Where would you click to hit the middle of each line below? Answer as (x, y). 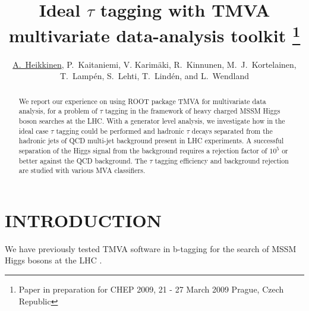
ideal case (34, 131)
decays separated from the (232, 131)
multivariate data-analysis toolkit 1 (154, 34)
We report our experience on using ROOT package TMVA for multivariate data (142, 101)
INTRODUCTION (83, 220)
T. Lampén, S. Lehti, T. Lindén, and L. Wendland (154, 76)
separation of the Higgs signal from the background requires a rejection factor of (143, 150)
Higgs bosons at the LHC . (53, 260)
